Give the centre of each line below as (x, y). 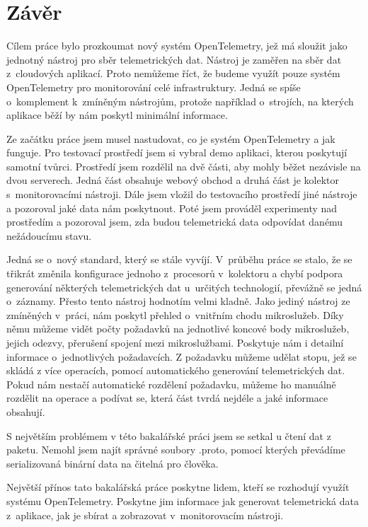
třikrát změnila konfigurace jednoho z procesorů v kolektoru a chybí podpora (175, 273)
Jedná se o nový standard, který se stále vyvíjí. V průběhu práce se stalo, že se (179, 259)
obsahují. (26, 411)
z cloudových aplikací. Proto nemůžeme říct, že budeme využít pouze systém (173, 73)
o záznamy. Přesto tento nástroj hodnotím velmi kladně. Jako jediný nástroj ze (178, 301)
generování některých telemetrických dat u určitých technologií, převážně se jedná (184, 287)
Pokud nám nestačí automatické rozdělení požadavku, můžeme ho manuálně (171, 384)
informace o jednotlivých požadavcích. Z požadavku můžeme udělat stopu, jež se (182, 356)
